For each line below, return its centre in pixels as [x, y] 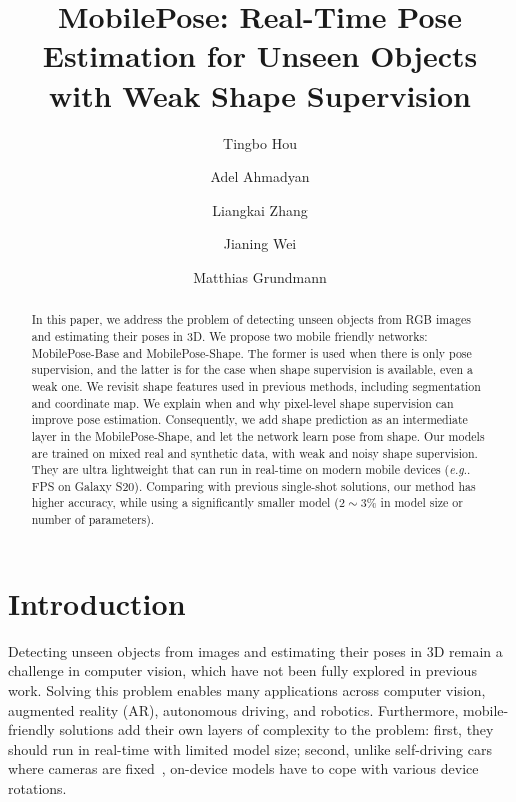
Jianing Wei [260, 243]
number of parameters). [93, 519]
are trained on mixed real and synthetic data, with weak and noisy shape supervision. [254, 452]
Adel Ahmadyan [260, 176]
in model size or [421, 502]
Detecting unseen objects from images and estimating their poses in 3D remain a [255, 650]
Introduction [97, 602]
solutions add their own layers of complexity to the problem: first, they [276, 729]
